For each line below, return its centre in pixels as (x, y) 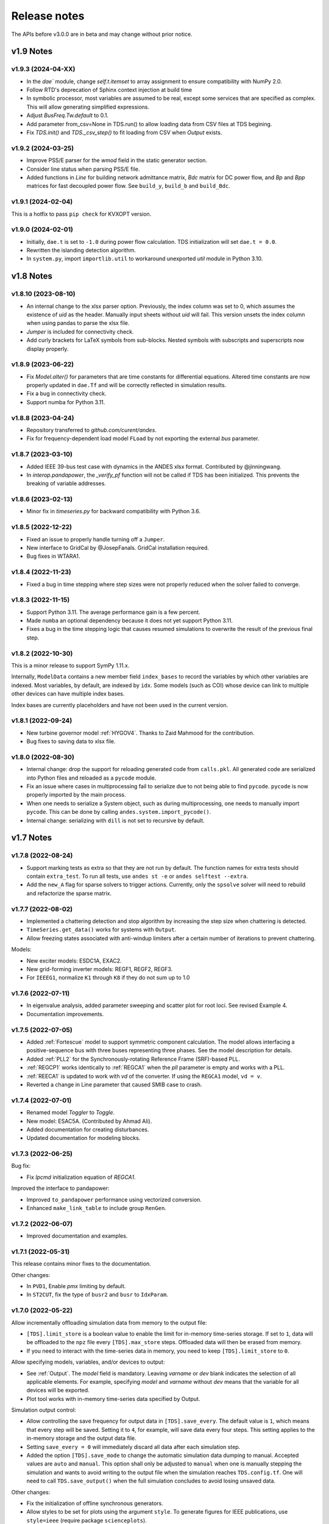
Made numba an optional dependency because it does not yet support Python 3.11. (130, 621)
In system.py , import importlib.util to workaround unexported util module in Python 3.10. (145, 258)
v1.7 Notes (31, 838)
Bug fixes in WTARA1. (53, 556)
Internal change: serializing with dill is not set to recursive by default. (116, 821)
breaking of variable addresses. (66, 483)
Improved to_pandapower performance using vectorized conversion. (114, 1199)
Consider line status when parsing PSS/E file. (83, 169)
